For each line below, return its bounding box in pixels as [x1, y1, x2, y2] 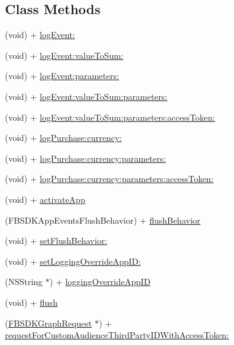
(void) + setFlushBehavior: [5, 234, 107, 247]
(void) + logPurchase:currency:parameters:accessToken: [5, 172, 214, 185]
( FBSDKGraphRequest [5, 316, 92, 329]
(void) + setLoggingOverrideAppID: [5, 254, 141, 267]
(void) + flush [5, 295, 58, 308]
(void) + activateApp [5, 192, 85, 205]
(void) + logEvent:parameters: [5, 69, 119, 82]
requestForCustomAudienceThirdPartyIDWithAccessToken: [5, 328, 229, 341]
